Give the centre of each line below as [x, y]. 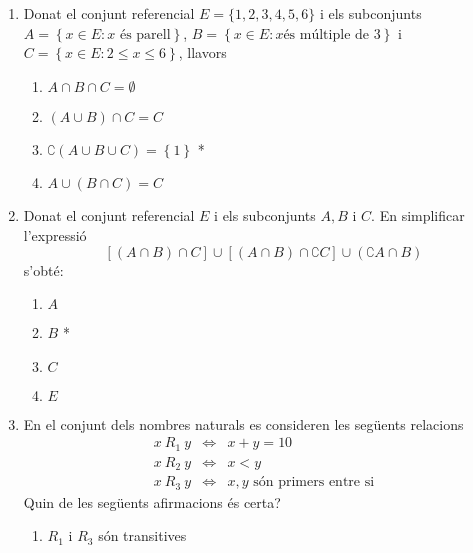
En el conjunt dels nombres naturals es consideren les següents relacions [243, 423]
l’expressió [55, 234]
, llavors [202, 52]
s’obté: [43, 269]
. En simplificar [418, 215]
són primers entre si [314, 482]
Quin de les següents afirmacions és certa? [152, 501]
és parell [145, 34]
